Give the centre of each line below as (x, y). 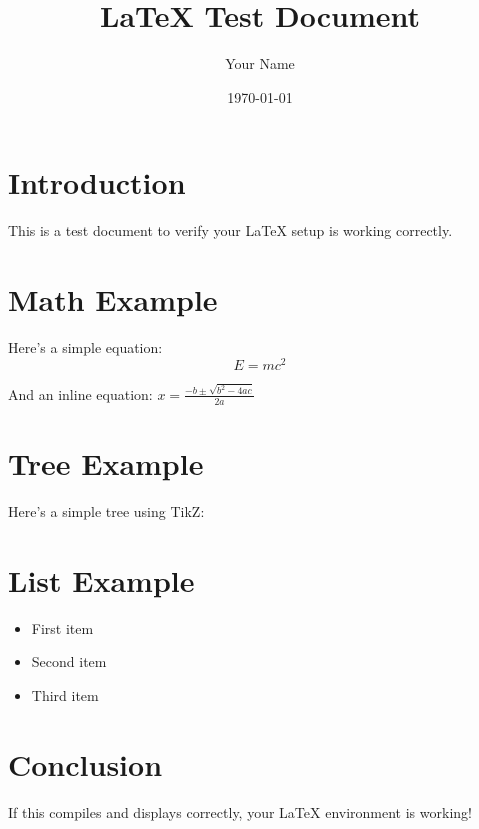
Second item (69, 661)
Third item (65, 694)
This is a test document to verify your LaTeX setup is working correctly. (230, 230)
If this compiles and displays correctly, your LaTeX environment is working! (240, 811)
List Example (101, 579)
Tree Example (106, 463)
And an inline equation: (80, 393)
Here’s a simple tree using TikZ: (106, 510)
